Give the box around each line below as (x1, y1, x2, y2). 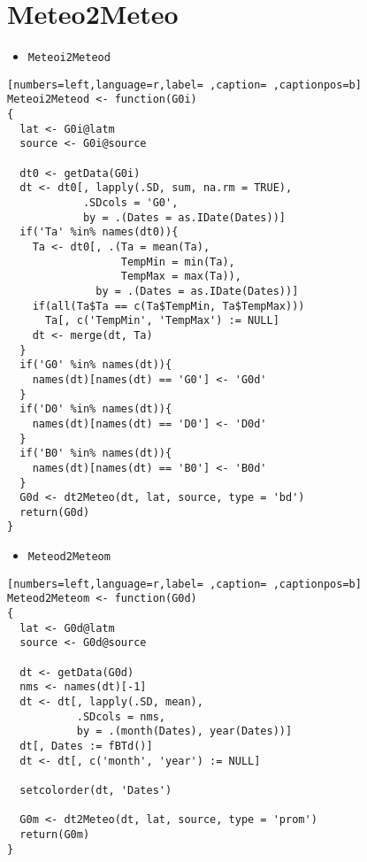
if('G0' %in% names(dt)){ (19, 358, 172, 372)
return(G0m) (19, 827, 90, 841)
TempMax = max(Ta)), (120, 270, 241, 283)
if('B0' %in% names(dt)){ (19, 447, 172, 460)
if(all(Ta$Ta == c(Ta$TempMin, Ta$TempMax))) (32, 299, 305, 312)
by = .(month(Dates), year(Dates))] (76, 725, 293, 738)
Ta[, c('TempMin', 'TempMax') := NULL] (44, 314, 279, 327)
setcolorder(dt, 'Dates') (19, 783, 172, 797)
